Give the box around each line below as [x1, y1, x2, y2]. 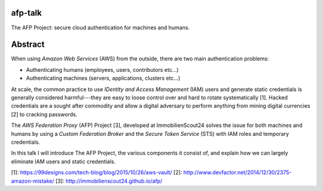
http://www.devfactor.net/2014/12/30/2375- [183, 169, 292, 176]
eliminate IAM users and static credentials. [11, 157, 116, 165]
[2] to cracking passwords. [11, 111, 78, 118]
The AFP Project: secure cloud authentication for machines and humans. [11, 24, 190, 31]
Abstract [11, 40, 45, 50]
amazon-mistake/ [11, 177, 54, 184]
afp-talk [11, 8, 42, 18]
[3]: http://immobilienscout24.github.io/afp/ [55, 177, 163, 184]
